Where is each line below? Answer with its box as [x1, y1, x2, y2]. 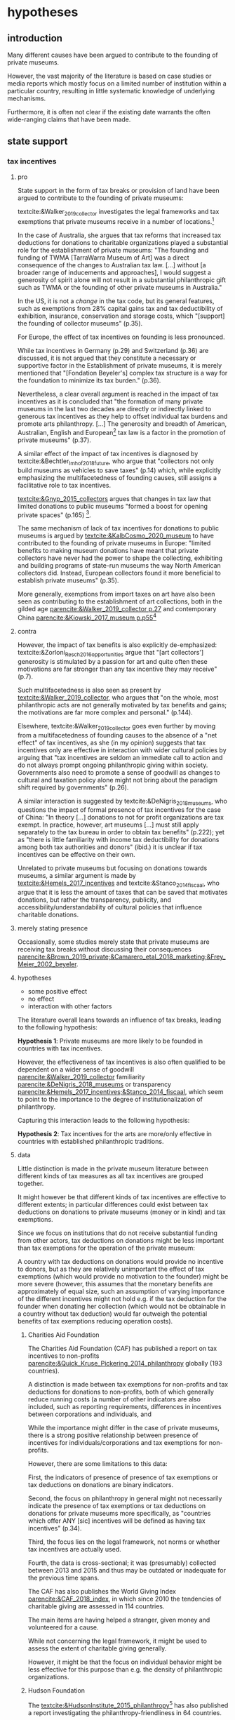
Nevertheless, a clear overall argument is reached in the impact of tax [17, 390, 219, 399]
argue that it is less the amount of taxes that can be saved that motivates [17, 888, 228, 897]
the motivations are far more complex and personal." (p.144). [17, 708, 193, 716]
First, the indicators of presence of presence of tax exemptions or [27, 1473, 219, 1481]
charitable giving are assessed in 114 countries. [27, 1602, 165, 1611]
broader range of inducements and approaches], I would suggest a [17, 268, 212, 277]
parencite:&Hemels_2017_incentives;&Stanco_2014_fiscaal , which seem [17, 1088, 224, 1096]
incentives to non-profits [27, 1352, 100, 1360]
